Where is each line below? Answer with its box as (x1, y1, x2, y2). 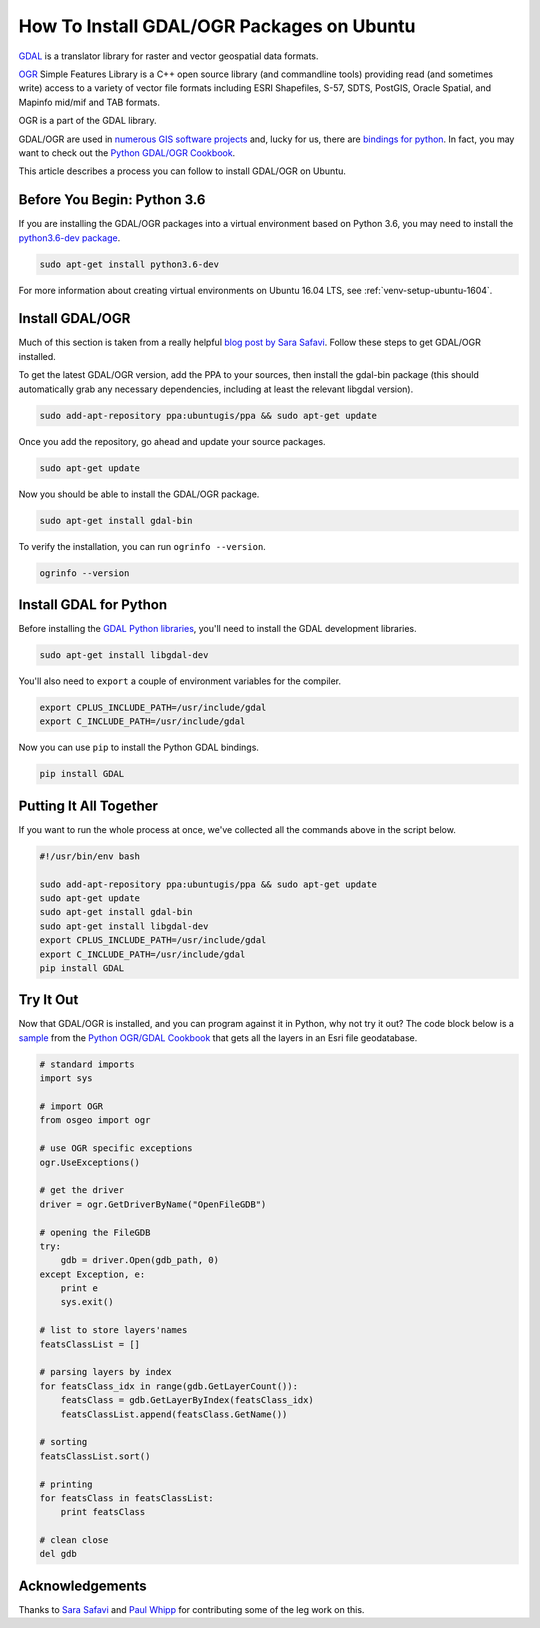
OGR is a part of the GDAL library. (18, 115, 157, 127)
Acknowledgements (18, 1577, 147, 1594)
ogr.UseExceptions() (39, 1156, 140, 1168)
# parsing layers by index (39, 1366, 172, 1378)
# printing (39, 1478, 93, 1490)
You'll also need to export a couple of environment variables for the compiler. (18, 675, 342, 687)
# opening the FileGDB (39, 1226, 151, 1238)
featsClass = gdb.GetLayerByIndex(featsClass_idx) (60, 1395, 314, 1406)
